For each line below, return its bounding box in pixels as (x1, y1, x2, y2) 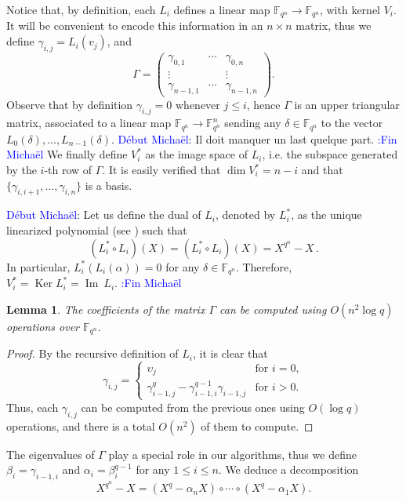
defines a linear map (173, 2, 270, 17)
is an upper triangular (294, 96, 400, 112)
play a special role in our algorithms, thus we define (108, 446, 357, 462)
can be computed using (219, 300, 327, 317)
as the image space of (145, 146, 248, 162)
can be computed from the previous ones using (81, 398, 305, 415)
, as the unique (291, 206, 362, 223)
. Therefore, (235, 258, 292, 275)
